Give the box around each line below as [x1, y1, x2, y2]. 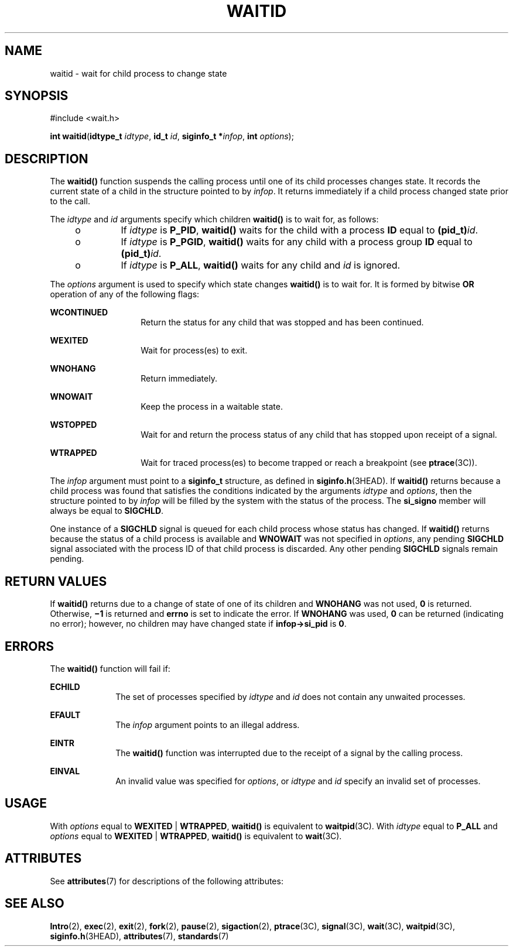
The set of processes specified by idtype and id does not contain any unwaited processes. [115, 691, 466, 702]
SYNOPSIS [5, 88, 69, 104]
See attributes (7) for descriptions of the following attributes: [50, 876, 283, 886]
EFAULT [50, 709, 81, 720]
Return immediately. [141, 373, 217, 384]
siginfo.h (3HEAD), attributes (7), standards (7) [50, 931, 229, 941]
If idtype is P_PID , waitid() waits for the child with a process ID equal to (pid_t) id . [121, 224, 478, 236]
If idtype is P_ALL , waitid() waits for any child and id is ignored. [121, 259, 401, 272]
